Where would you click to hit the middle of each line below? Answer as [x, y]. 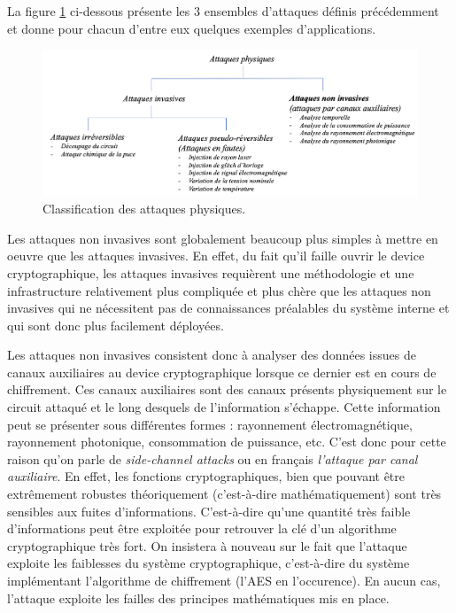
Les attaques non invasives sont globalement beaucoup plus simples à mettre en [223, 238]
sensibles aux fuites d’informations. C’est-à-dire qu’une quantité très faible [209, 511]
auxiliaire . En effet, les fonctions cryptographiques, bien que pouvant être [206, 476]
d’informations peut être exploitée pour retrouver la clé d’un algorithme [202, 528]
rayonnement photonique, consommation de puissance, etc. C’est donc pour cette [227, 442]
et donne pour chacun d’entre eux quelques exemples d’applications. [192, 28]
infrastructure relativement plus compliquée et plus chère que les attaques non [219, 290]
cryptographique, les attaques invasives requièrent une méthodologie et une [211, 272]
